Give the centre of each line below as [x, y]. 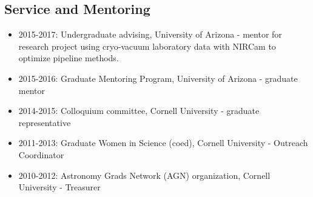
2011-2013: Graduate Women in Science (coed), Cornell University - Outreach [163, 143]
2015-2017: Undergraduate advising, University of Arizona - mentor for [150, 34]
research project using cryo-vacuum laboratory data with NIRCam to [147, 46]
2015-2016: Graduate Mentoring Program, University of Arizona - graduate [158, 78]
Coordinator [41, 154]
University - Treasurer [59, 187]
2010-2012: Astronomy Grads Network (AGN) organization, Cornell [144, 175]
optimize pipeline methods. [69, 58]
